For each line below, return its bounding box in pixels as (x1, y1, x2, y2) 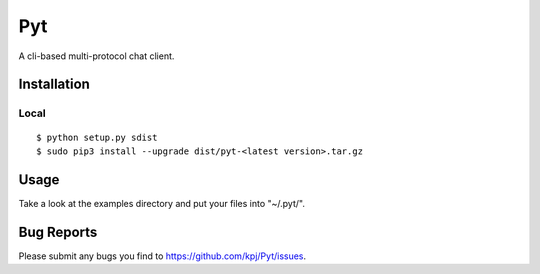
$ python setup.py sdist (36, 131, 158, 143)
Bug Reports (18, 223, 98, 240)
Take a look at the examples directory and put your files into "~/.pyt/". (18, 197, 305, 209)
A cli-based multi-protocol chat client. (18, 50, 175, 62)
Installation (18, 76, 90, 93)
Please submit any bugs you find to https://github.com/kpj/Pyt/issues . (18, 250, 307, 262)
